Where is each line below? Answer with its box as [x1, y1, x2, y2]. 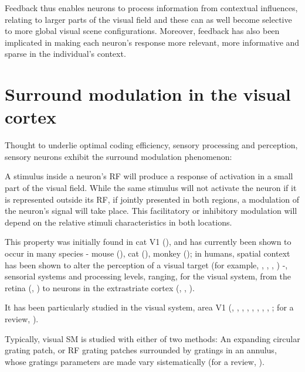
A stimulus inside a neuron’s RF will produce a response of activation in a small [5, 170, 293, 182]
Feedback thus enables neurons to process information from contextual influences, [5, 2, 298, 13]
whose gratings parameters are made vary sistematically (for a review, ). [5, 355, 265, 367]
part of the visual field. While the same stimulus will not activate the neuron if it [5, 182, 297, 194]
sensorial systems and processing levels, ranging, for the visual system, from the [5, 270, 291, 282]
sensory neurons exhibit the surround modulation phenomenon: [5, 150, 232, 162]
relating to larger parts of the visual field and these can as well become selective [5, 13, 292, 25]
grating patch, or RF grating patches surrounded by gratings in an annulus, [5, 344, 277, 356]
